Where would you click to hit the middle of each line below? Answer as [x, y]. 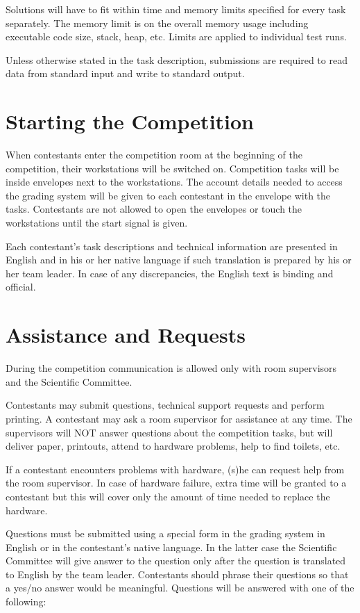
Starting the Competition [130, 121]
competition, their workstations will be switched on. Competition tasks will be [172, 168]
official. [21, 287]
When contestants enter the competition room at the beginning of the [154, 155]
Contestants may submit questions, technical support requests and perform [165, 405]
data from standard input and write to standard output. [125, 73]
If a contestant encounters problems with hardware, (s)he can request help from [175, 469]
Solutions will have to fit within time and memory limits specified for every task [176, 9]
